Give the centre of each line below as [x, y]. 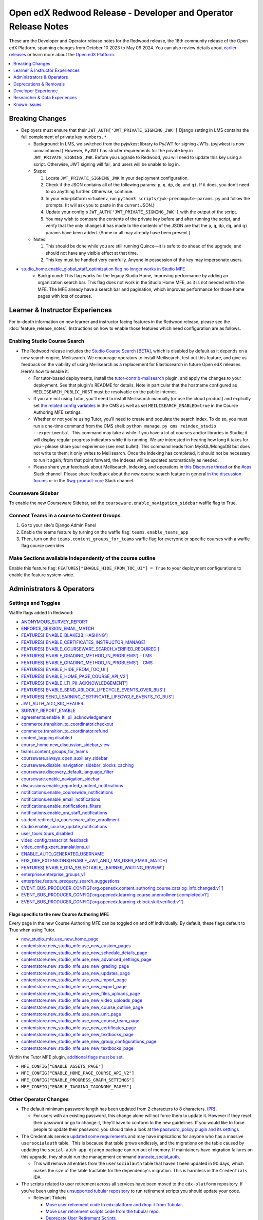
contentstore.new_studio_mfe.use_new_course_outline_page [82, 1007]
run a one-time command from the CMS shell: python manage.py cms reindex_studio [125, 426]
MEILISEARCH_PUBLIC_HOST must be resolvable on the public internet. [105, 392]
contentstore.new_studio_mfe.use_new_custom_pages [76, 946]
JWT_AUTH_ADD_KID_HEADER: [53, 704]
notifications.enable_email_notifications [61, 799]
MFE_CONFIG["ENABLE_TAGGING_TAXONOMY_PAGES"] [76, 1087]
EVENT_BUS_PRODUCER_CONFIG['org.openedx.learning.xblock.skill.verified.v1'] [102, 902]
